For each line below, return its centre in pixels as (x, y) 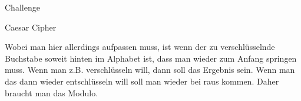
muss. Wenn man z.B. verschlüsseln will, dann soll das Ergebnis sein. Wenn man (150, 70)
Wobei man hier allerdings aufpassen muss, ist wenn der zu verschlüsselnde (140, 47)
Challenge (22, 7)
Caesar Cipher (31, 27)
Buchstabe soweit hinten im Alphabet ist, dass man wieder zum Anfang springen (151, 58)
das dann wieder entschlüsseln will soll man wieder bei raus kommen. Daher (142, 81)
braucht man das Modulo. (52, 92)
